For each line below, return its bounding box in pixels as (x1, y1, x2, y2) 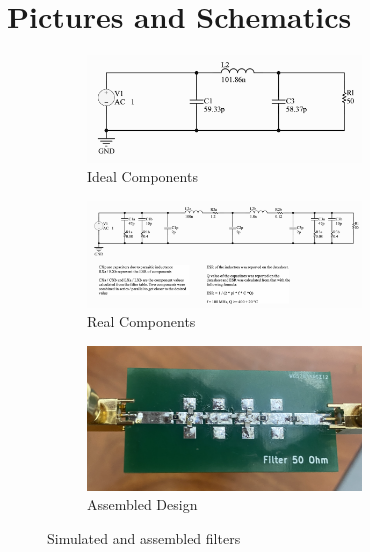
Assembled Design (87, 494, 198, 515)
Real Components (87, 311, 196, 332)
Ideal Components (87, 166, 198, 187)
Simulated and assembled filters (47, 527, 241, 548)
